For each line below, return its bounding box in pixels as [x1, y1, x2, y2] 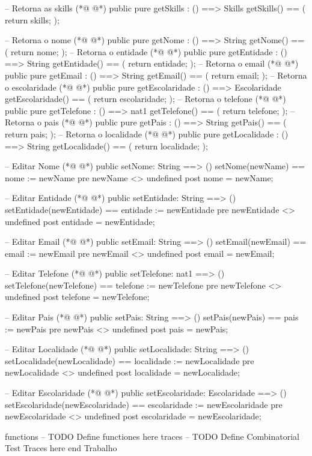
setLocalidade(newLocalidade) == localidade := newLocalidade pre [5, 354, 254, 367]
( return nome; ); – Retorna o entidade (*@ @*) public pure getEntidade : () [5, 45, 287, 58]
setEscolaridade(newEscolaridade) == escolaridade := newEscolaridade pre [5, 398, 283, 410]
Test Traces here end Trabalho [5, 442, 117, 454]
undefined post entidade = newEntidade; [5, 215, 155, 227]
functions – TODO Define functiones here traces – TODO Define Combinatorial [5, 430, 299, 442]
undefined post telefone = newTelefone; [5, 290, 150, 303]
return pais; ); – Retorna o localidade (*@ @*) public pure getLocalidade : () [5, 127, 289, 140]
